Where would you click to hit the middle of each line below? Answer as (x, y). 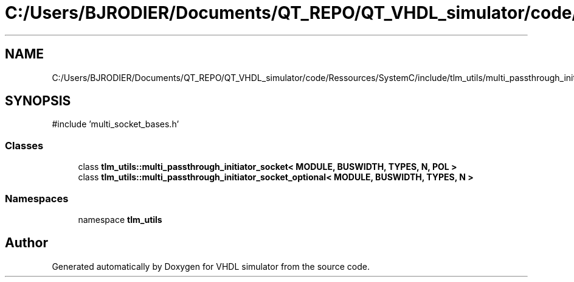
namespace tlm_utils (120, 219)
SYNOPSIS (38, 101)
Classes (24, 145)
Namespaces (37, 198)
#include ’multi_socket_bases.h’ (116, 124)
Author (26, 243)
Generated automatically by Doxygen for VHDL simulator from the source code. (211, 266)
